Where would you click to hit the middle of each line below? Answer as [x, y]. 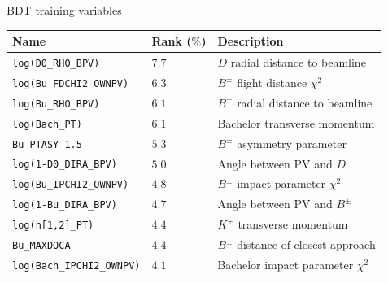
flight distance [272, 82]
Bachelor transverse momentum [296, 122]
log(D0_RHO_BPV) [56, 63]
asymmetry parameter [292, 143]
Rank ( [172, 41]
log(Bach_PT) [47, 124]
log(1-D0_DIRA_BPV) [65, 165]
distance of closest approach [306, 244]
